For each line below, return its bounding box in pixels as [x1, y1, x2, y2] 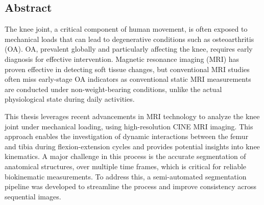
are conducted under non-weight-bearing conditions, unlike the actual [5, 83, 222, 94]
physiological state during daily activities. [5, 94, 135, 104]
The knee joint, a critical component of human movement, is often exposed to [5, 24, 248, 34]
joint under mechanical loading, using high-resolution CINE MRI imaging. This [5, 121, 253, 131]
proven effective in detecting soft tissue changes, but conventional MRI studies [5, 63, 250, 74]
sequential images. [5, 191, 61, 201]
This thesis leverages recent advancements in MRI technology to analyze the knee [5, 110, 260, 121]
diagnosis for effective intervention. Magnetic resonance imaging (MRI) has [5, 53, 239, 64]
